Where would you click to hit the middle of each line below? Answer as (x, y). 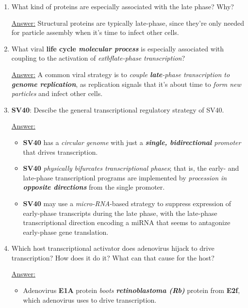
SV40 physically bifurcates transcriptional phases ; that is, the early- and (131, 168)
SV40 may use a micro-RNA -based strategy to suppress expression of (127, 203)
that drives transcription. (60, 152)
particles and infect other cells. (57, 93)
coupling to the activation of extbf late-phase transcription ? (98, 58)
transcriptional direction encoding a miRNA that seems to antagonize (127, 222)
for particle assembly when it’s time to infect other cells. (95, 32)
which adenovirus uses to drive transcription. (90, 300)
